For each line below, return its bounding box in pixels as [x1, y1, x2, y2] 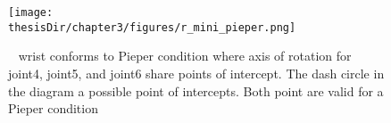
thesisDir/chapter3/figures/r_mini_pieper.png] [8, 20, 296, 34]
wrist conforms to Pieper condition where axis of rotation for [18, 46, 352, 65]
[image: [8, 6, 54, 19]
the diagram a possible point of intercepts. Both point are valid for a [8, 81, 384, 100]
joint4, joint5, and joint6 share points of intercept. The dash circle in [8, 63, 385, 82]
